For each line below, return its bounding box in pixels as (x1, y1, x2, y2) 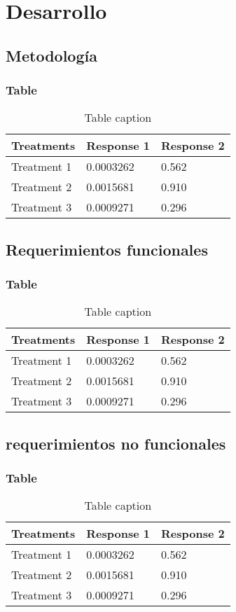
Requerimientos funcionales (6, 238, 208, 260)
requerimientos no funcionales (6, 432, 226, 454)
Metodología (6, 44, 97, 66)
